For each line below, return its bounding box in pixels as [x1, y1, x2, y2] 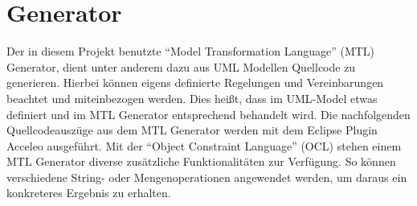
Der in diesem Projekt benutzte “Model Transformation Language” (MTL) [6, 43, 375, 60]
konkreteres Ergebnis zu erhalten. [6, 184, 171, 201]
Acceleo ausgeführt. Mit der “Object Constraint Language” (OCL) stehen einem [6, 137, 402, 154]
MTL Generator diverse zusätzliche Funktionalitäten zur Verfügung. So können [6, 153, 396, 170]
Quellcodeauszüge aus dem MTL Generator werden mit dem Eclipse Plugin [6, 122, 378, 138]
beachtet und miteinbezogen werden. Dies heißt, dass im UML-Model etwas [6, 89, 378, 106]
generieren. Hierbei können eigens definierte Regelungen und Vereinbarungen [6, 74, 384, 91]
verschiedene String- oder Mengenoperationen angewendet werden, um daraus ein [6, 168, 407, 185]
